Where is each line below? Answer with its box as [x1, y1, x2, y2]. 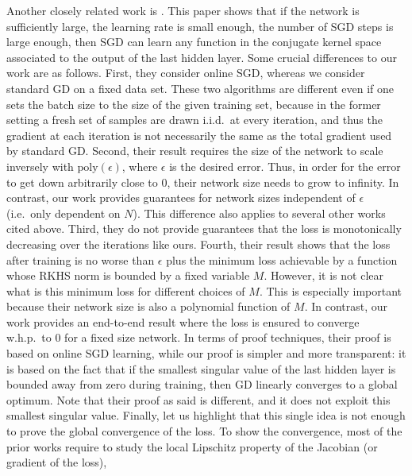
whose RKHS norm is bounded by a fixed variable [6, 267, 250, 284]
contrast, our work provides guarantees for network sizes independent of [6, 189, 356, 206]
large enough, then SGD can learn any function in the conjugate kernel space [6, 33, 382, 50]
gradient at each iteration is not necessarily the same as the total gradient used [6, 126, 392, 143]
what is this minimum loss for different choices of [6, 282, 245, 299]
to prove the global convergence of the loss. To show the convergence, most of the [6, 423, 402, 439]
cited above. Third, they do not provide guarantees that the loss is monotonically [6, 220, 402, 237]
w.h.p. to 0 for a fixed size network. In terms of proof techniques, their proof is [6, 329, 391, 346]
